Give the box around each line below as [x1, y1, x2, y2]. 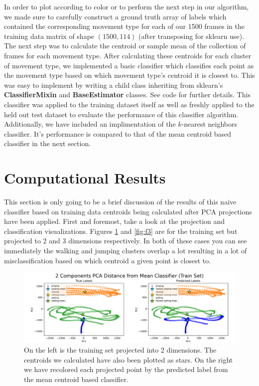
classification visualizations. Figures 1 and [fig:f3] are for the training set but [4, 225, 238, 236]
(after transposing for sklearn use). [138, 30, 245, 41]
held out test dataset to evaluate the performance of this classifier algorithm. [4, 109, 239, 119]
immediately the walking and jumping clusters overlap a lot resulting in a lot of [4, 245, 247, 255]
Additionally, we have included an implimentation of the [4, 119, 176, 129]
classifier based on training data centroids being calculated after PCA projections [4, 206, 252, 216]
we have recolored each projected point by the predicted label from [24, 364, 228, 375]
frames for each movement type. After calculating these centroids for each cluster [4, 50, 252, 60]
